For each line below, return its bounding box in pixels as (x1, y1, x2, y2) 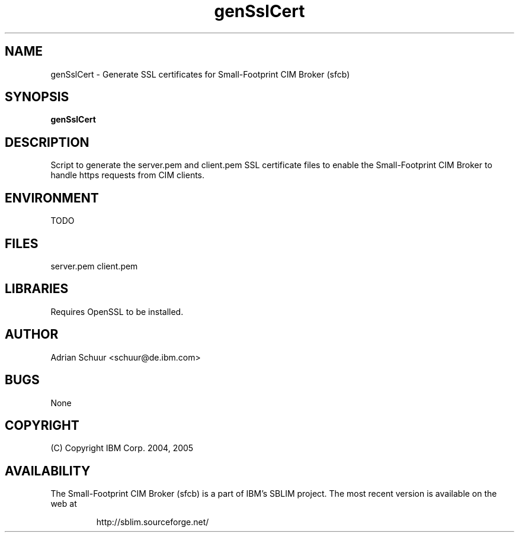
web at (50, 499, 77, 509)
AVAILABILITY (5, 463, 91, 478)
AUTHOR (5, 327, 59, 342)
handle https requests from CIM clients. (50, 170, 205, 181)
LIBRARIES (5, 281, 69, 297)
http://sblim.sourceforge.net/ (96, 517, 209, 528)
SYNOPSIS (5, 89, 69, 105)
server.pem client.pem (50, 261, 138, 271)
